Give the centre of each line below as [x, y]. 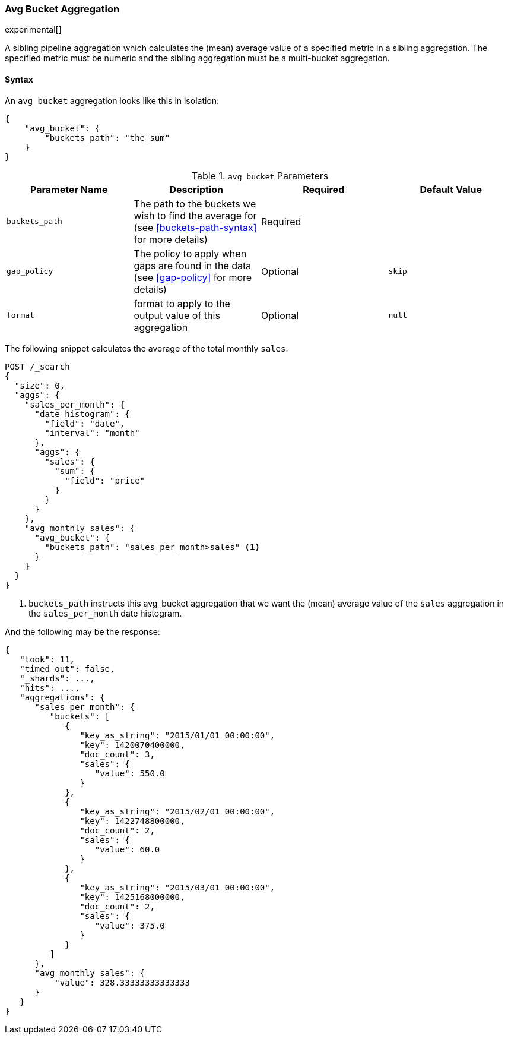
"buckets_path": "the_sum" [107, 138]
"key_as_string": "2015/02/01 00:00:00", [177, 811]
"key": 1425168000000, [132, 897]
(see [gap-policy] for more [193, 277]
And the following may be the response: [82, 631]
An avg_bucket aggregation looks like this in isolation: [112, 100]
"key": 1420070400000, [132, 745]
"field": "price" [105, 480]
